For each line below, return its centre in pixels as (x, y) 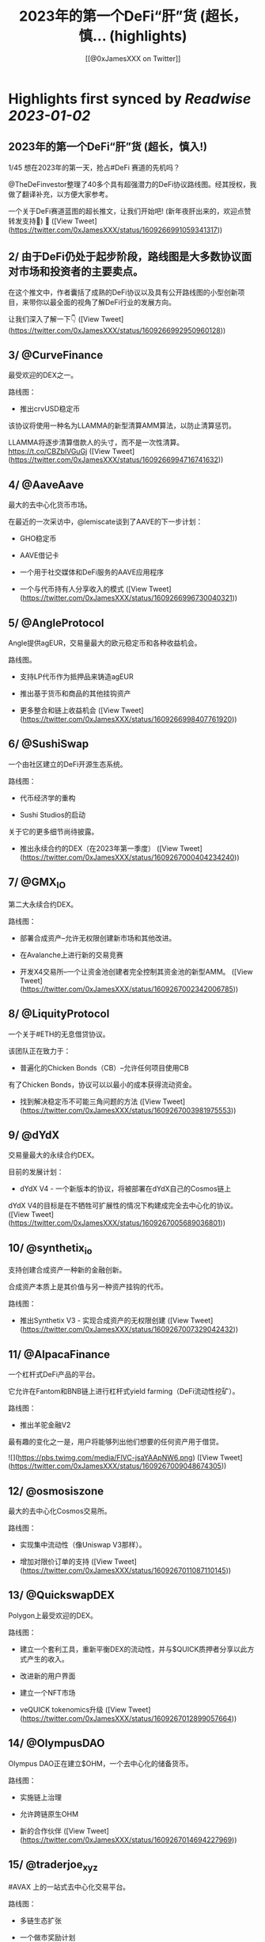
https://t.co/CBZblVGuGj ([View (59, 452)
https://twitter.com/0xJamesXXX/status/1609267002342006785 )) (131, 989)
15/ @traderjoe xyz (53, 1866)
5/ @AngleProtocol (56, 623)
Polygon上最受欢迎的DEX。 (53, 1615)
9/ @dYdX (34, 1135)
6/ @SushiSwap (49, 744)
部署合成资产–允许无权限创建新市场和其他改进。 (98, 938)
